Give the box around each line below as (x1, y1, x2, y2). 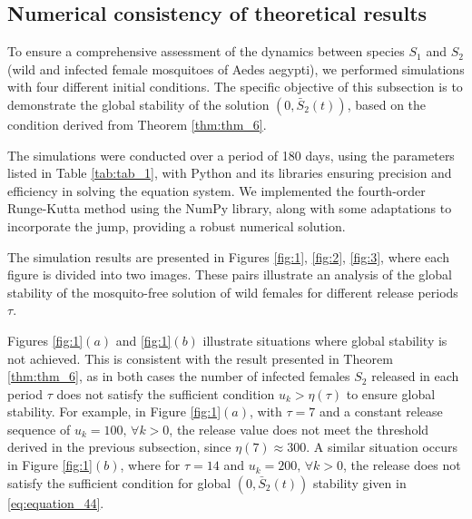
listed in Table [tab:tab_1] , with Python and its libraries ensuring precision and (7, 163, 452, 182)
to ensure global (346, 384, 436, 403)
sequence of (7, 419, 71, 438)
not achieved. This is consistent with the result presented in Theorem (7, 348, 393, 367)
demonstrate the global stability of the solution (7, 94, 270, 113)
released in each (371, 367, 459, 386)
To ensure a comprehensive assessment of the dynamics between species (7, 42, 405, 61)
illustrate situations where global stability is (202, 330, 447, 349)
